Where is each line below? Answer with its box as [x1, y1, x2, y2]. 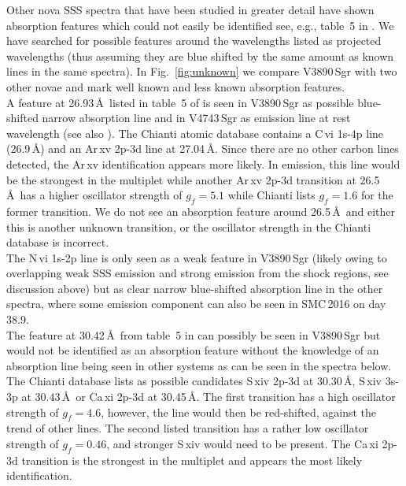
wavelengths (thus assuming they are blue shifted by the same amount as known [6, 47, 394, 64]
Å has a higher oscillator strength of [6, 187, 183, 203]
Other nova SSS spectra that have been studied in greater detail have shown [6, 2, 375, 17]
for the [360, 187, 393, 203]
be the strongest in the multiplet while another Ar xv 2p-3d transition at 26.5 [6, 171, 380, 187]
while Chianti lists [227, 187, 316, 203]
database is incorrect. [6, 234, 109, 250]
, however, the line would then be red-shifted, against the [101, 403, 376, 420]
